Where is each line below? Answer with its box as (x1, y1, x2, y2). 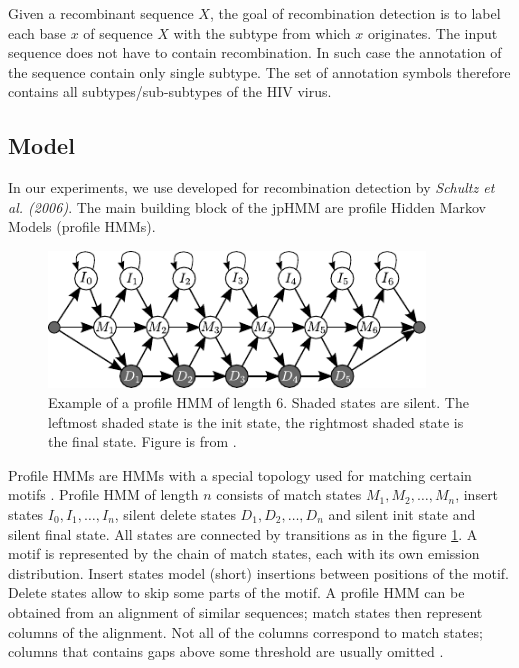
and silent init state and (328, 503, 476, 524)
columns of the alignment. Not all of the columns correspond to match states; (8, 621, 483, 642)
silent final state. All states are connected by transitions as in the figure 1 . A (8, 523, 478, 544)
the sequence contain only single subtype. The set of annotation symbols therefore (8, 61, 511, 82)
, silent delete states (114, 503, 236, 524)
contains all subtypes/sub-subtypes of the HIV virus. (8, 81, 332, 102)
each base (8, 22, 67, 43)
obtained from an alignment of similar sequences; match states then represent (8, 601, 483, 622)
